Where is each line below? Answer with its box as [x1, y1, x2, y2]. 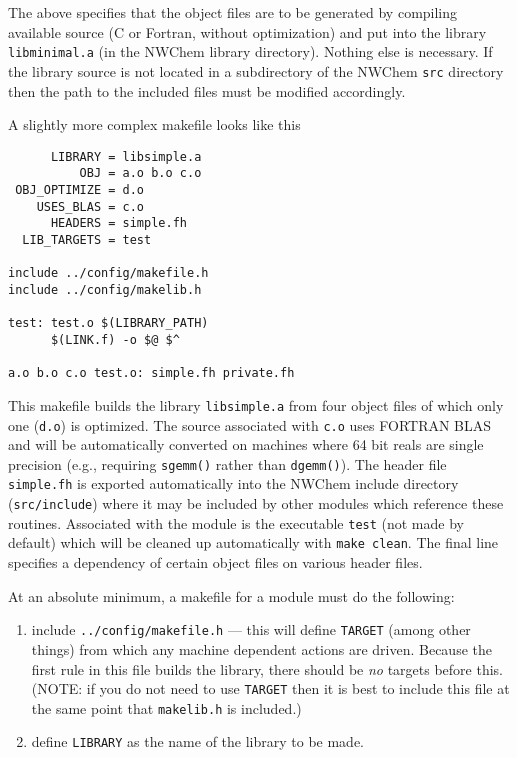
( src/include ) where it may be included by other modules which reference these [8, 493, 504, 514]
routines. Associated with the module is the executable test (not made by [8, 512, 464, 533]
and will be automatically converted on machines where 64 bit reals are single [8, 434, 484, 455]
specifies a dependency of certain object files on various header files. [8, 552, 423, 573]
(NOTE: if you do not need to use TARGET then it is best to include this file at [31, 678, 510, 699]
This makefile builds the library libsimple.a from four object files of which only [8, 394, 504, 415]
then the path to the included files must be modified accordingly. [8, 80, 406, 101]
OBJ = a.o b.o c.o [79, 166, 202, 181]
